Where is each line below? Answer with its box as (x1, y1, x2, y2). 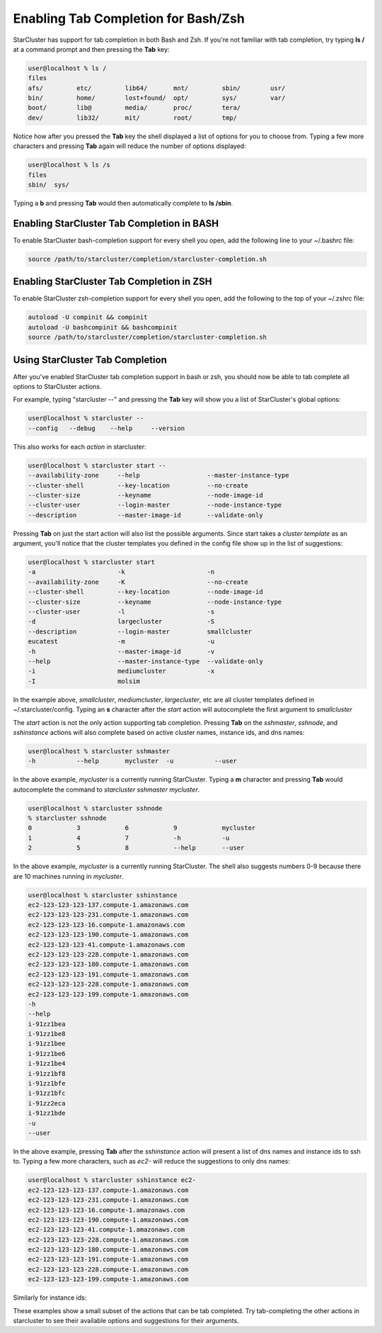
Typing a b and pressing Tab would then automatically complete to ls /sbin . (13, 199, 233, 207)
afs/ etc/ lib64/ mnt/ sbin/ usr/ (28, 84, 286, 92)
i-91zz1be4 (28, 1059, 66, 1068)
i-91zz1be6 (28, 1050, 66, 1057)
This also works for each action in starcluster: (13, 442, 146, 451)
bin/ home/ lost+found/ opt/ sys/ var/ (28, 94, 286, 102)
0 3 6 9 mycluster (28, 824, 256, 832)
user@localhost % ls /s (28, 161, 111, 169)
